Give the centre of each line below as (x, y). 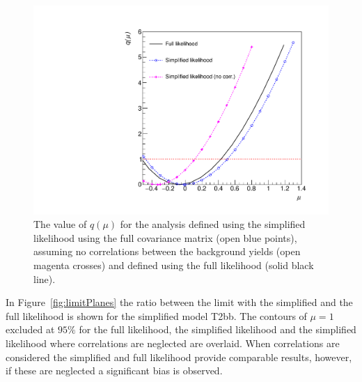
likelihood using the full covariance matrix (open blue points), (165, 237)
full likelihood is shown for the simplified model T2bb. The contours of (156, 315)
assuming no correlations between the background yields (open (167, 251)
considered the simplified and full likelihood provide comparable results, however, (179, 357)
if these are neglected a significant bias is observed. (114, 370)
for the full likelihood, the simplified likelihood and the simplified (218, 329)
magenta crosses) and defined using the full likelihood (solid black (174, 265)
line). (45, 278)
